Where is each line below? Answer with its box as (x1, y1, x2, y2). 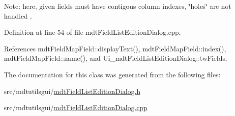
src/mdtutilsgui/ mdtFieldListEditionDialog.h (4, 86, 141, 96)
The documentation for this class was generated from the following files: (4, 69, 221, 79)
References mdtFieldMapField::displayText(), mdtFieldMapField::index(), (4, 43, 226, 53)
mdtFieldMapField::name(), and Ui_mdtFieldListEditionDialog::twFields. (4, 53, 227, 63)
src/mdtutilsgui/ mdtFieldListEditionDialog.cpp (4, 102, 147, 113)
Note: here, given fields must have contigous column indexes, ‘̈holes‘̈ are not (4, 1, 232, 11)
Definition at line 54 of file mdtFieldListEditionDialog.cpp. (4, 27, 181, 37)
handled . (4, 10, 32, 21)
